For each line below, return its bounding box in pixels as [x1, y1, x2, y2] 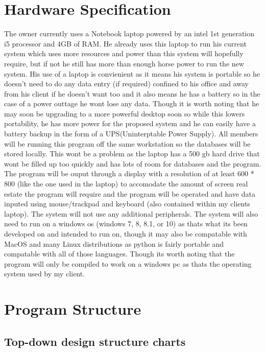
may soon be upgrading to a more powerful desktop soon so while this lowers [4, 108, 245, 119]
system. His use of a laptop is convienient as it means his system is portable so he [4, 68, 260, 79]
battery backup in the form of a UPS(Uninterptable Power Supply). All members [4, 128, 258, 139]
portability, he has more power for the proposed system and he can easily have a [4, 118, 256, 129]
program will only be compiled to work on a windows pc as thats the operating [4, 258, 252, 269]
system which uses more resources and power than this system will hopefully [4, 48, 244, 59]
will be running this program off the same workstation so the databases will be [4, 138, 251, 149]
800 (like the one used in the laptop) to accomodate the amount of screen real [4, 178, 248, 189]
